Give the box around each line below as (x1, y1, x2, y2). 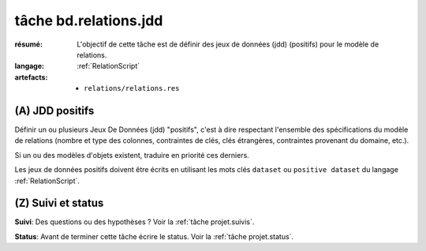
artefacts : (14, 72, 48, 82)
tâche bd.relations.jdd (14, 12, 163, 29)
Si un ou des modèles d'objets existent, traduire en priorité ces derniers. (14, 150, 250, 159)
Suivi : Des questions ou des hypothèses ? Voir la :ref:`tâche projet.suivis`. (14, 217, 255, 227)
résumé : (14, 39, 43, 49)
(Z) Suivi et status (14, 197, 104, 210)
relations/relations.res (84, 84, 180, 93)
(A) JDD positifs (14, 103, 95, 118)
